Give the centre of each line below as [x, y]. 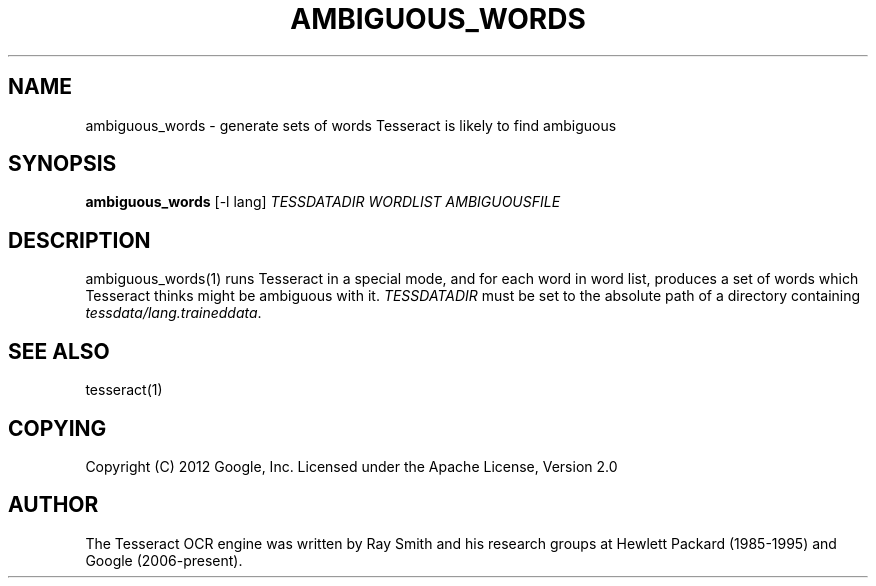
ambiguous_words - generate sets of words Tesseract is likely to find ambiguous [351, 125]
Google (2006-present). [164, 560]
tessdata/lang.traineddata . [173, 313]
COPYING [57, 428]
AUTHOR [53, 505]
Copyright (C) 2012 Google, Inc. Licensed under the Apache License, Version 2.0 [351, 466]
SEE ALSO [59, 351]
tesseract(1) [124, 390]
